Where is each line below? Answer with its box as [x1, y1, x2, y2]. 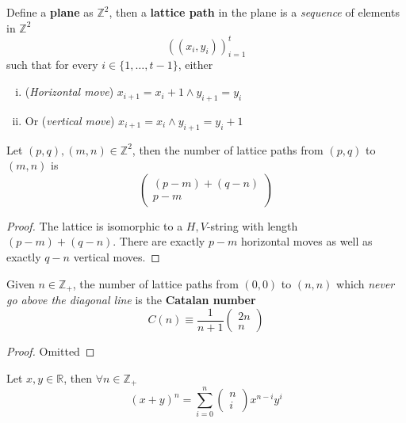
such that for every [6, 56, 98, 73]
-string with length [206, 217, 298, 234]
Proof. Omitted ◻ [6, 343, 95, 360]
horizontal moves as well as [241, 233, 373, 250]
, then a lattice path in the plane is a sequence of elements [109, 4, 400, 20]
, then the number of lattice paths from [132, 141, 324, 158]
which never [336, 275, 395, 292]
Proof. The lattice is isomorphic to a [6, 217, 183, 234]
